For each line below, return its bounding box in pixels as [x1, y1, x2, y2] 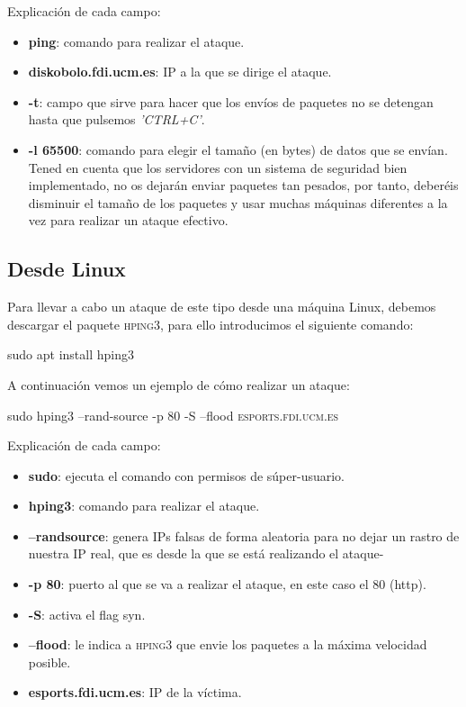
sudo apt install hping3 [7, 345, 134, 364]
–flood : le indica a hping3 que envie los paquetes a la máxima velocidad [28, 635, 427, 654]
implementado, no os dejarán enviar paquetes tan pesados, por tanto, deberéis [28, 176, 459, 195]
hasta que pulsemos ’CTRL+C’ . [28, 110, 205, 129]
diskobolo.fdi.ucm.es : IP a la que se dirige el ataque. [28, 62, 332, 81]
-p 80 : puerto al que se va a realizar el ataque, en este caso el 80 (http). [28, 575, 426, 594]
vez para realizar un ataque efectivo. [28, 211, 229, 230]
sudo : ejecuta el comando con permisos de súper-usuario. [28, 466, 345, 485]
